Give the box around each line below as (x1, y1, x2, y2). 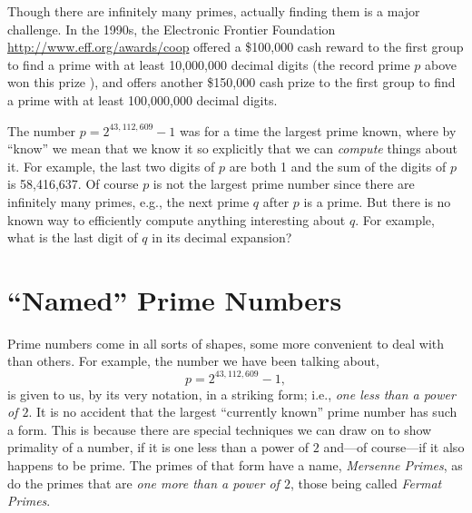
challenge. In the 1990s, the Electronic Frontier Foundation (7, 19, 336, 38)
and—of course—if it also (323, 438, 465, 457)
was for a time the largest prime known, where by (180, 121, 457, 140)
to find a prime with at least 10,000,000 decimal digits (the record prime (7, 54, 410, 74)
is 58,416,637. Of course (7, 174, 139, 193)
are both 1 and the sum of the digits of (229, 156, 447, 175)
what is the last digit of (7, 228, 138, 247)
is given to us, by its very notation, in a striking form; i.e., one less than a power (7, 384, 456, 403)
